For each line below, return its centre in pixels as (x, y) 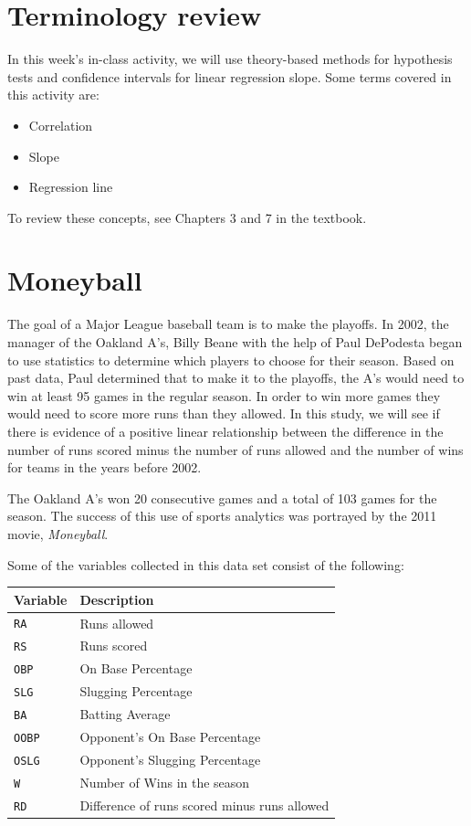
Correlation (61, 125)
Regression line (71, 187)
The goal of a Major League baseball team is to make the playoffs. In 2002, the (228, 324)
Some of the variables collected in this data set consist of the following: (206, 564)
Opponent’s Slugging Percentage (170, 759)
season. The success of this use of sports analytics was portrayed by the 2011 (222, 516)
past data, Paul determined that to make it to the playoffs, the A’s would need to (236, 378)
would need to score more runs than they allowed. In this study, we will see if (224, 413)
